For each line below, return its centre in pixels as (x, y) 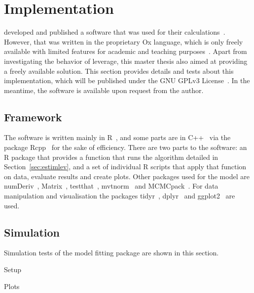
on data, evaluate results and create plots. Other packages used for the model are (127, 176)
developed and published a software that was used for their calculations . (115, 32)
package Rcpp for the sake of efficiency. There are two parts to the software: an (126, 147)
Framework (33, 117)
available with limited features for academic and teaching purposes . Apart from (126, 51)
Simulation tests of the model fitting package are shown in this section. (111, 253)
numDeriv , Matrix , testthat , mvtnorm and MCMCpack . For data (111, 186)
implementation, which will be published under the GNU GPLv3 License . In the (127, 80)
